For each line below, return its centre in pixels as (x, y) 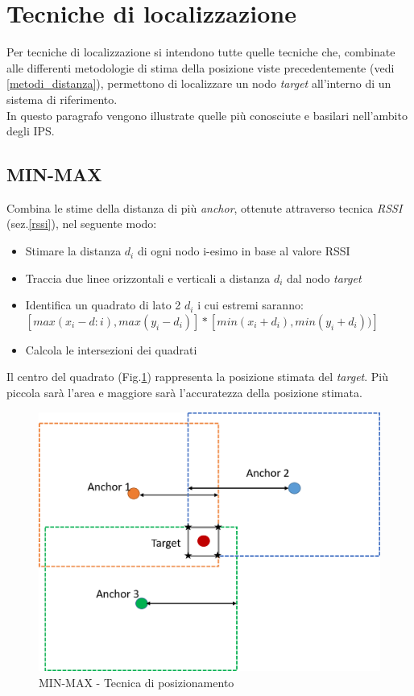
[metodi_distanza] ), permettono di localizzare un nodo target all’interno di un (199, 83)
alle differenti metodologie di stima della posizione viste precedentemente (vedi (201, 67)
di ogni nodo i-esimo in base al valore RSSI (244, 251)
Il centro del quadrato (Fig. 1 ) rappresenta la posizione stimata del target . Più (197, 377)
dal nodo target (324, 278)
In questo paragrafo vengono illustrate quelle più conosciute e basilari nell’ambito (207, 115)
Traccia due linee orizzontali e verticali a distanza (148, 278)
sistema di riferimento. (62, 99)
